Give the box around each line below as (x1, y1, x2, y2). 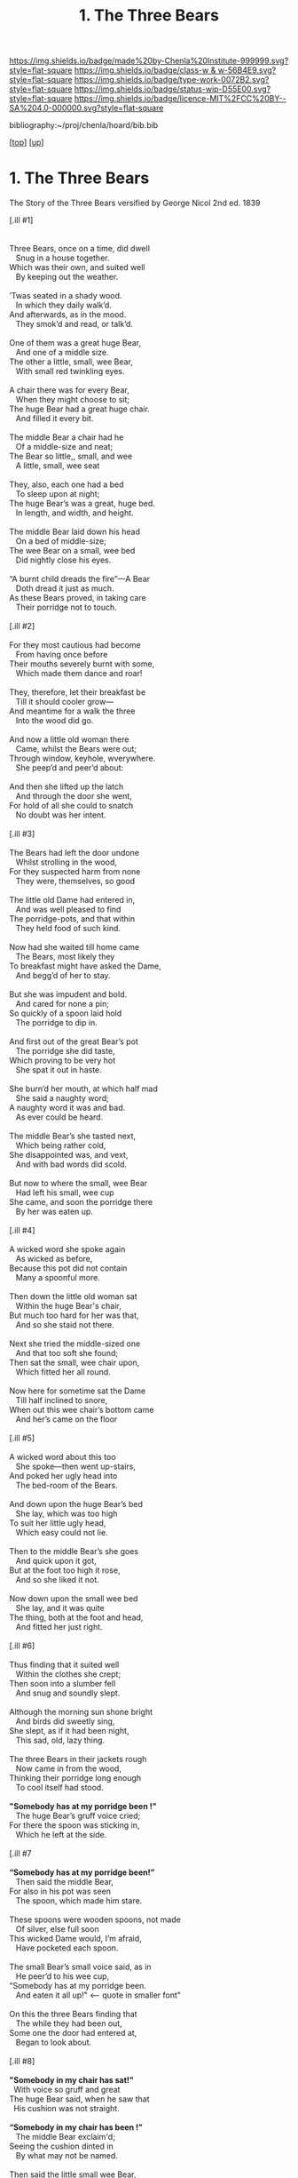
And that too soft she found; (15, 1348, 118, 1359)
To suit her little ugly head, (9, 1518, 106, 1528)
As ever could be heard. (15, 1112, 104, 1122)
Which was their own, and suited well (9, 262, 145, 273)
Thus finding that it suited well (9, 1659, 120, 1671)
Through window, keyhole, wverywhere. (9, 753, 156, 764)
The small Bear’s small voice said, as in (9, 1961, 153, 1973)
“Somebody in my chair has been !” (9, 2122, 144, 2133)
